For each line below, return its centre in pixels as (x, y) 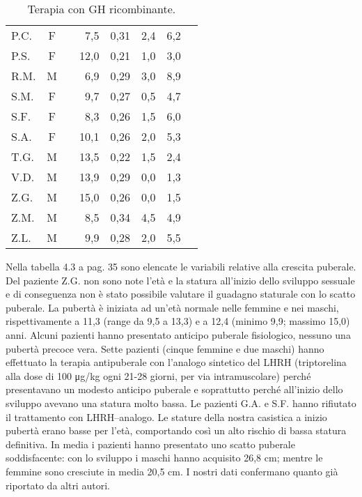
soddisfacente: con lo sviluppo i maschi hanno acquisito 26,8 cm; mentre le (164, 458)
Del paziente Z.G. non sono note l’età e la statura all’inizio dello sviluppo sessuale (180, 280)
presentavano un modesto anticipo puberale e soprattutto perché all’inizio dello (174, 389)
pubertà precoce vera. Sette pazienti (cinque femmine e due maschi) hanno (165, 348)
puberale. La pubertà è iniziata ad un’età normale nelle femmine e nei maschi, (172, 307)
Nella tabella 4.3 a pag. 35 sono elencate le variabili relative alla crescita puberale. (181, 266)
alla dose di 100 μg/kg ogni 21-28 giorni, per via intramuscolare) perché (158, 375)
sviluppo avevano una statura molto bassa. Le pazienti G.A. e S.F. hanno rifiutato (181, 403)
